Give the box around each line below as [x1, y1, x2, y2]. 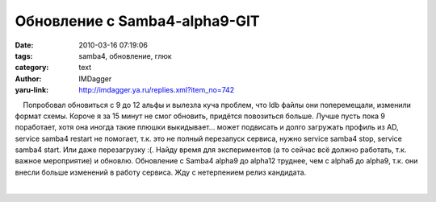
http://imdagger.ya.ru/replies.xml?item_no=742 [78, 85, 235, 95]
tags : [15, 51, 33, 60]
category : [15, 63, 49, 72]
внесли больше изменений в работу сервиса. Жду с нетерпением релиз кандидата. [15, 167, 307, 177]
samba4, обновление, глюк [78, 51, 173, 60]
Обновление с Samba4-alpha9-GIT [15, 12, 260, 30]
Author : [15, 73, 42, 84]
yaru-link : [15, 85, 48, 95]
